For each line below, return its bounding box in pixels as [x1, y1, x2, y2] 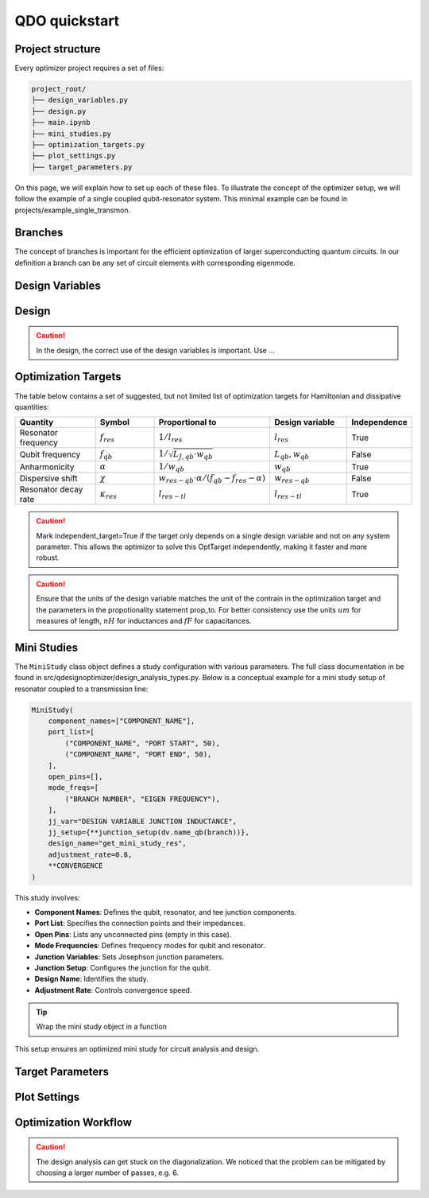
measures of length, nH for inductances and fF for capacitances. [36, 617, 252, 626]
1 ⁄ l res [158, 432, 183, 445]
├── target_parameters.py [31, 162, 133, 171]
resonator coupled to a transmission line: [14, 684, 149, 694]
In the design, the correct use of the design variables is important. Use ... [36, 345, 276, 355]
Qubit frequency [19, 449, 81, 460]
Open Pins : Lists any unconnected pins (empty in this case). [34, 929, 232, 939]
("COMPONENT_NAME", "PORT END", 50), [64, 750, 212, 759]
